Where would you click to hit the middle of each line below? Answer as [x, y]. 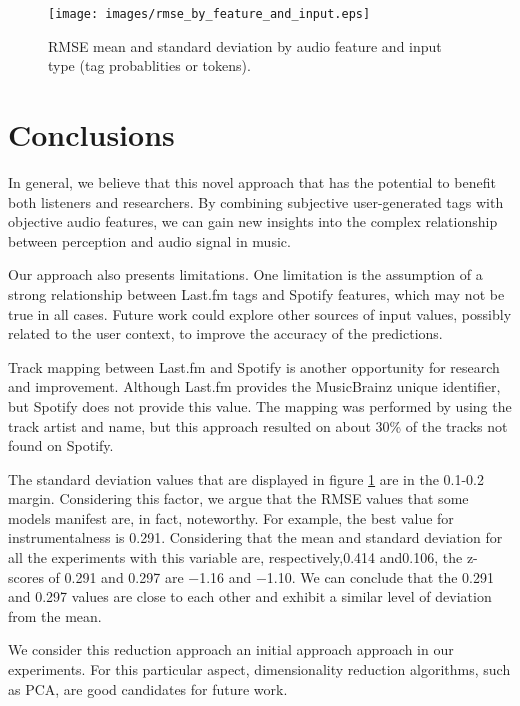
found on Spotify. [61, 445]
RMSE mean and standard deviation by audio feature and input [245, 45]
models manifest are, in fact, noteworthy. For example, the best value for [231, 517]
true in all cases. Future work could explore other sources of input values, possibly [260, 313]
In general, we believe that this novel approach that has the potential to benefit [252, 181]
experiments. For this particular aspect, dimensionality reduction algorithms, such [259, 669]
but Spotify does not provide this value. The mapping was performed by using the [260, 405]
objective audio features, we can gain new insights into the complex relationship [253, 221]
